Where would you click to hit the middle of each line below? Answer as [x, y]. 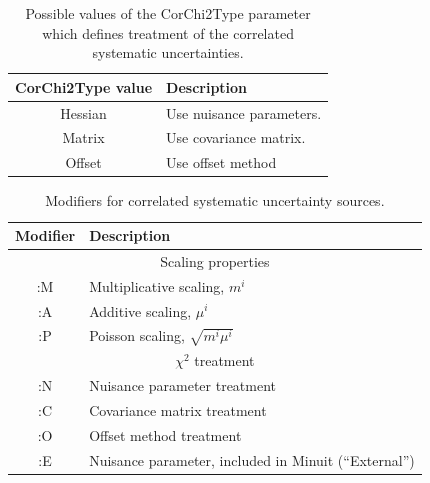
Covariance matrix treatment [178, 409]
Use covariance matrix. [236, 137]
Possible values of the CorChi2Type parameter [168, 13]
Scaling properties [215, 260]
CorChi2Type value [84, 86]
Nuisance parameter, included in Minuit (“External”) [252, 459]
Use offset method [221, 162]
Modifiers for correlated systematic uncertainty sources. [215, 200]
